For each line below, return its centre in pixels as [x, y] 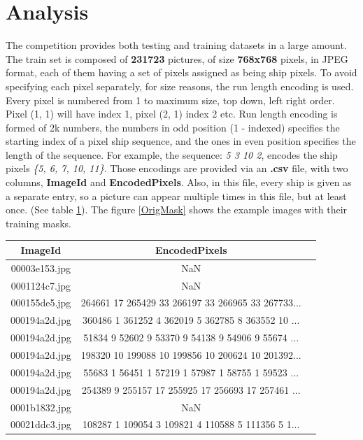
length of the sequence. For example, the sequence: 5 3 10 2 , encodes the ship [172, 154]
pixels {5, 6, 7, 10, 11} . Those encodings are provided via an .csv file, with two [177, 168]
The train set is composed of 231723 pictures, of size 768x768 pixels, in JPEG [177, 58]
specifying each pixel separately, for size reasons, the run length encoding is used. [180, 86]
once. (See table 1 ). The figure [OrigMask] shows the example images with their [177, 210]
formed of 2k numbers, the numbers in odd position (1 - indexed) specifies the [173, 127]
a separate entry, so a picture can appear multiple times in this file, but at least [176, 196]
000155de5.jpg [41, 303]
